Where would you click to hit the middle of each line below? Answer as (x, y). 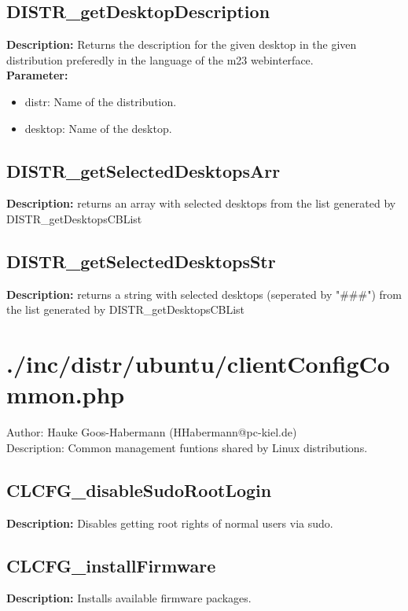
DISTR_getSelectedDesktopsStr (141, 261)
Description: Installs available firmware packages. (129, 598)
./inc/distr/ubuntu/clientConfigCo (198, 364)
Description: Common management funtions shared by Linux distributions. (187, 447)
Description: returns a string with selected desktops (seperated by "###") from (204, 294)
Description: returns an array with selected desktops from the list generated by (201, 203)
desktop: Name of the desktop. (98, 128)
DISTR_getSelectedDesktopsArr (143, 170)
